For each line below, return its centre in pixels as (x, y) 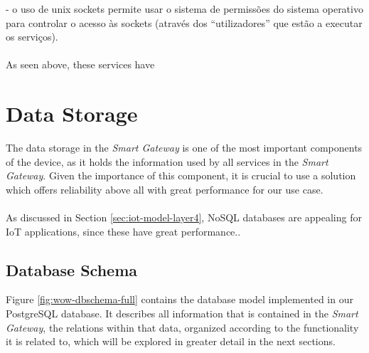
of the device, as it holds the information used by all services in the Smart (167, 161)
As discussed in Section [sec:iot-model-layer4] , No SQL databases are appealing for (184, 217)
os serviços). (32, 37)
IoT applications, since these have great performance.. (123, 231)
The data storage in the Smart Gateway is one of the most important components (184, 148)
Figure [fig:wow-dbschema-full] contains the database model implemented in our (180, 299)
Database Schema (72, 269)
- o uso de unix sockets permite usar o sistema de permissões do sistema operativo (184, 9)
